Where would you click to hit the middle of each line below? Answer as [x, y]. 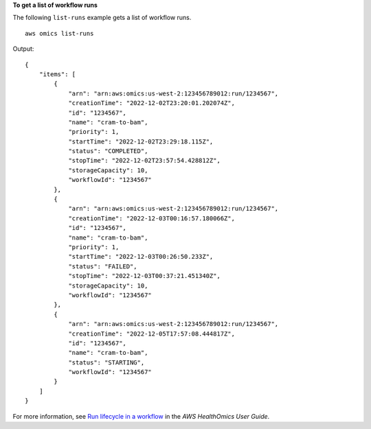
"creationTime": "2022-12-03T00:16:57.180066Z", [151, 218]
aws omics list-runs [59, 33]
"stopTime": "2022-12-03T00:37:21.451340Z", [145, 276]
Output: [23, 49]
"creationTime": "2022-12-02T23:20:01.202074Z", [151, 103]
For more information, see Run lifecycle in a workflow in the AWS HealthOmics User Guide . [141, 416]
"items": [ [57, 74]
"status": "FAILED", [103, 266]
